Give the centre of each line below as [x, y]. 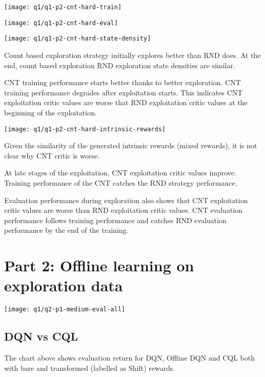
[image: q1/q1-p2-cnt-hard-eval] [61, 23]
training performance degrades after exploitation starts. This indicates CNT [124, 92]
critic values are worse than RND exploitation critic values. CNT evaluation [124, 210]
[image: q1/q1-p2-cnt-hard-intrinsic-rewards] [85, 129]
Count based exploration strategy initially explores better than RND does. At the [132, 55]
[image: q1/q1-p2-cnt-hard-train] [63, 7]
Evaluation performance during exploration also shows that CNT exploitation [126, 200]
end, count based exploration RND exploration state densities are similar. [120, 65]
